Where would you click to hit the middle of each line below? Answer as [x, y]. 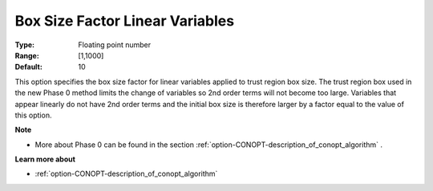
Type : [25, 45]
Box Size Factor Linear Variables [125, 21]
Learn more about [45, 159]
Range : [27, 55]
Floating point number [115, 45]
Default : [29, 67]
